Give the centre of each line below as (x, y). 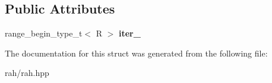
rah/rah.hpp (27, 73)
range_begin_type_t (44, 33)
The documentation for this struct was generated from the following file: (136, 53)
